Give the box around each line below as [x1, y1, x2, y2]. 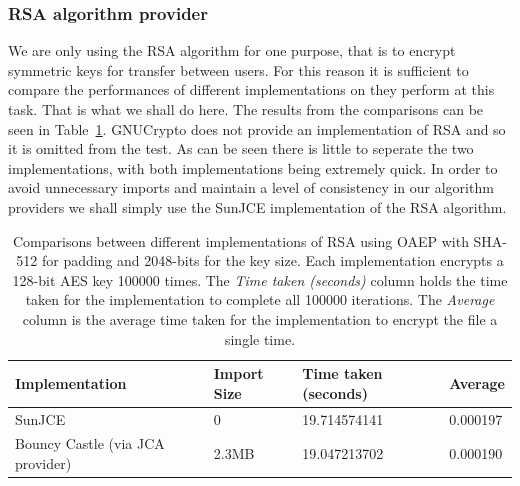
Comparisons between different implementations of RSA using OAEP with [12, 230, 469, 251]
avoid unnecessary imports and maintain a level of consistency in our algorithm [8, 177, 494, 198]
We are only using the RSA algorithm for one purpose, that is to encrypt [8, 40, 456, 61]
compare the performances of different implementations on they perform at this [8, 79, 495, 100]
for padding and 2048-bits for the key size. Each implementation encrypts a [41, 250, 504, 271]
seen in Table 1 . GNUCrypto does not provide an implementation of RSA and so [8, 118, 506, 139]
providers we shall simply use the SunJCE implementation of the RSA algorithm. [8, 196, 507, 217]
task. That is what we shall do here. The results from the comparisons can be [8, 99, 484, 119]
